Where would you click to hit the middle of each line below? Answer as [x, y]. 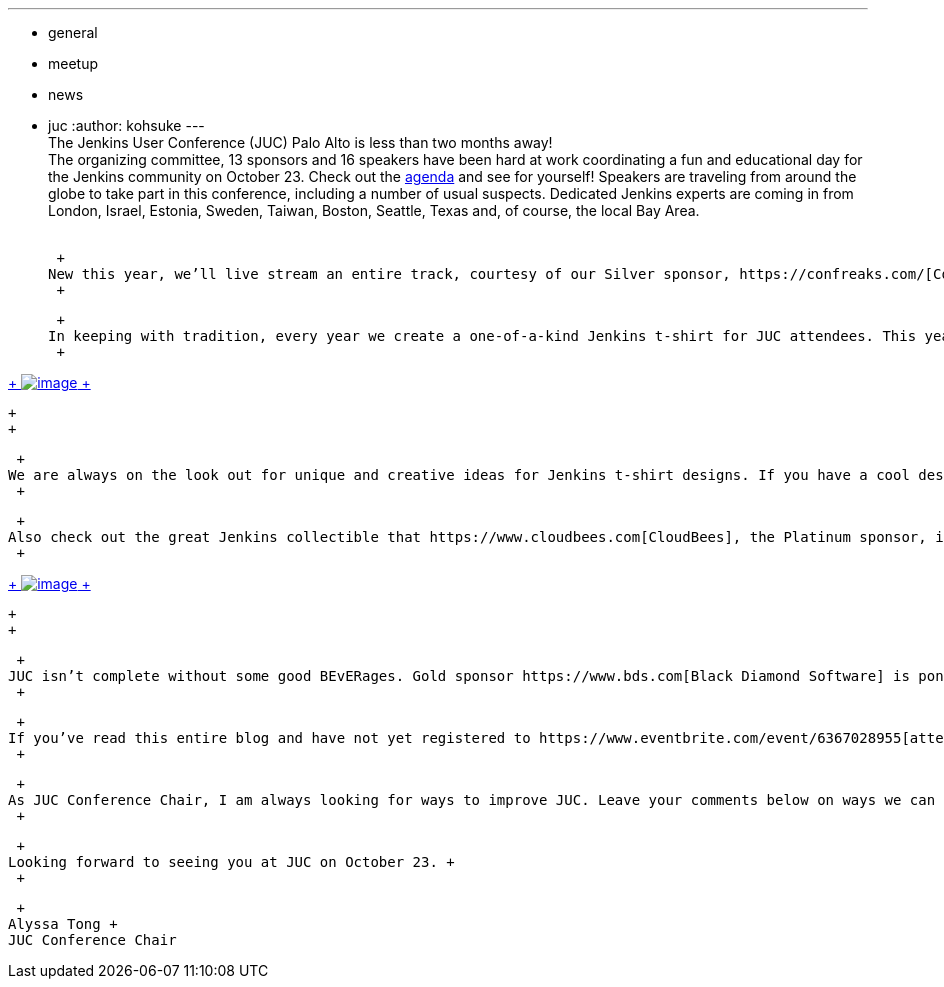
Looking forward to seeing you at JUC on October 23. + [231, 862]
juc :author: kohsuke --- [126, 125]
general [73, 32]
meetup [73, 63]
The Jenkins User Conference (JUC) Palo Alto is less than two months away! [300, 142]
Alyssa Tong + [63, 924]
